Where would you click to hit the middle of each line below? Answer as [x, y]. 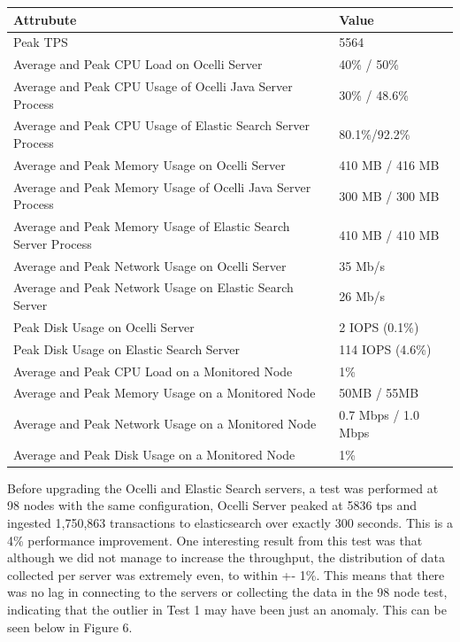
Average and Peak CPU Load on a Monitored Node [153, 371]
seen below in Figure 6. [70, 627]
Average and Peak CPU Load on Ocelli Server [138, 64]
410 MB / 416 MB [389, 164]
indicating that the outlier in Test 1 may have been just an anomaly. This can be [227, 609]
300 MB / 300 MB [389, 195]
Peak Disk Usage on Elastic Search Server [127, 348]
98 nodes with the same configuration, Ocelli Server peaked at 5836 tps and [212, 505]
